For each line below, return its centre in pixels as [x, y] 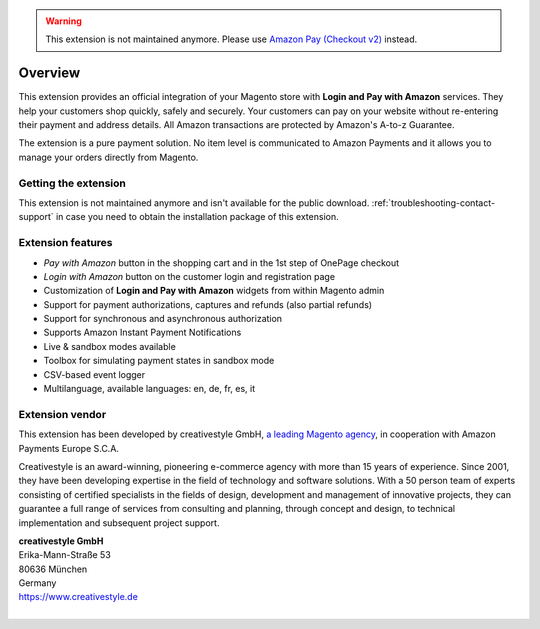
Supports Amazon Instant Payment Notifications [142, 332]
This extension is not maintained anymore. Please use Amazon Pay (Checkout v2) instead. [231, 39]
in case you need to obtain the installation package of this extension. [197, 217]
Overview [49, 73]
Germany [37, 583]
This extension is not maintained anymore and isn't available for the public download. [194, 203]
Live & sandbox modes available [110, 346]
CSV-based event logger [94, 374]
